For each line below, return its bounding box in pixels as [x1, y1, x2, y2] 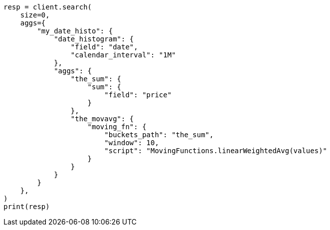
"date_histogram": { [54, 35, 134, 43]
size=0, [20, 11, 50, 19]
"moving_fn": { [87, 123, 147, 131]
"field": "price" [104, 91, 172, 99]
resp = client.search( [3, 3, 92, 11]
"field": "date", [70, 43, 138, 51]
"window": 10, [104, 139, 159, 147]
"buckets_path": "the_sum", [104, 131, 214, 139]
